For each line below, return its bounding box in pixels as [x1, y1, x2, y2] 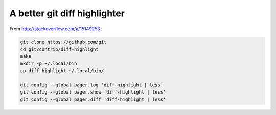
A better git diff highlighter [9, 8, 125, 19]
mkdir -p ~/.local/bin [20, 60, 77, 66]
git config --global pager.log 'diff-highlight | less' [20, 82, 164, 88]
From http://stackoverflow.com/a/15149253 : [9, 26, 103, 32]
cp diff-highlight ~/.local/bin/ [20, 68, 104, 74]
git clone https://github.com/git [20, 39, 107, 45]
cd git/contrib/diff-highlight [20, 46, 99, 52]
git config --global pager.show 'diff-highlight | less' [20, 89, 166, 95]
